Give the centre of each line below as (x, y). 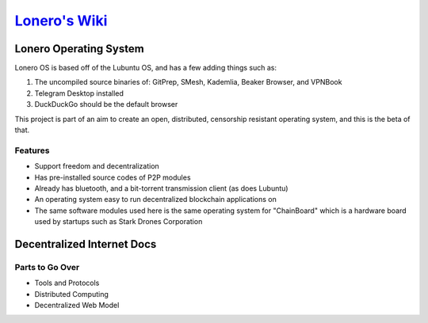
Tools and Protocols (67, 283)
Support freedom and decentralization (97, 166)
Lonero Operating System (79, 49)
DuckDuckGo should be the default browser (106, 104)
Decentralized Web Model (77, 306)
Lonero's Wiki (61, 21)
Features (32, 150)
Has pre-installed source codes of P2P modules (113, 177)
